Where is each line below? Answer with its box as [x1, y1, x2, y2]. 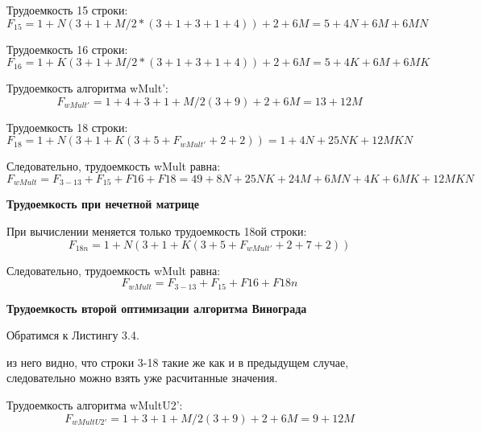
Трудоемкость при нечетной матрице [6, 195, 200, 212]
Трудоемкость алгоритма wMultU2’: [6, 397, 183, 413]
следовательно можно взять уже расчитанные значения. [6, 369, 278, 386]
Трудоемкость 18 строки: [6, 118, 128, 135]
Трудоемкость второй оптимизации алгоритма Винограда [6, 299, 307, 316]
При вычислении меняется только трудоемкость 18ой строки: [6, 223, 307, 240]
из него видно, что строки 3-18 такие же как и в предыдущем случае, [6, 353, 349, 370]
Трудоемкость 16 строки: [6, 40, 128, 57]
